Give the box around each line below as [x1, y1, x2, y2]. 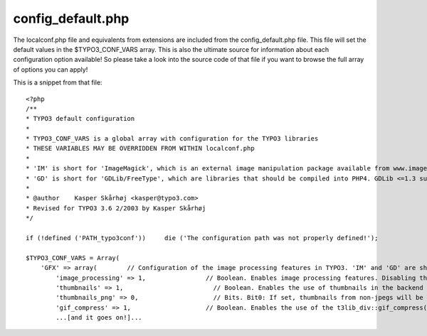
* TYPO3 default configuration [26, 114, 135, 123]
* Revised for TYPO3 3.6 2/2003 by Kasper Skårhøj [26, 204, 206, 212]
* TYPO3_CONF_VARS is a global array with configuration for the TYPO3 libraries [26, 135, 319, 143]
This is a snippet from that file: [13, 78, 102, 87]
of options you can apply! [13, 65, 88, 74]
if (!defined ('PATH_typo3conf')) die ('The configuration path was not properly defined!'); [26, 234, 379, 242]
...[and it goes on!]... [56, 313, 142, 322]
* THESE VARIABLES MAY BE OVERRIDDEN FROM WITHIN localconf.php [26, 144, 255, 153]
